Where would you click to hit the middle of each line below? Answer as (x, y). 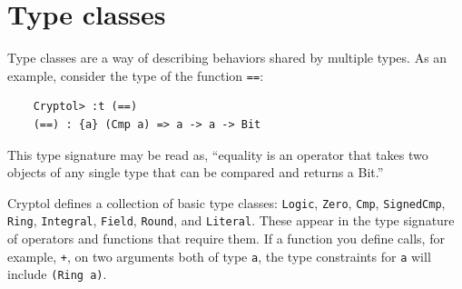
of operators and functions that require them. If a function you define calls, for (226, 239)
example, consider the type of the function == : (136, 75)
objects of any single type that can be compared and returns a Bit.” (196, 172)
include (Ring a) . (57, 274)
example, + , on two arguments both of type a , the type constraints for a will (219, 256)
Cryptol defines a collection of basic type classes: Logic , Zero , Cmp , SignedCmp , (226, 202)
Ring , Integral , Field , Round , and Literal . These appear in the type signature (231, 220)
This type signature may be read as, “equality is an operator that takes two (218, 154)
